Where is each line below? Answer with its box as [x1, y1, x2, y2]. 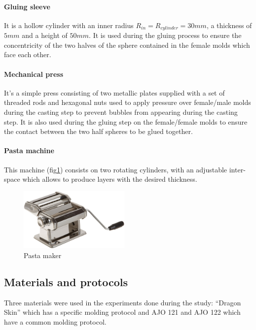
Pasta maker [24, 250, 62, 261]
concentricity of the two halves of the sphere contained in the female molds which [4, 39, 250, 50]
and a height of [22, 30, 68, 40]
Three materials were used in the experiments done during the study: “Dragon [4, 297, 241, 307]
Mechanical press [4, 68, 64, 79]
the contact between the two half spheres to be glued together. [4, 126, 193, 136]
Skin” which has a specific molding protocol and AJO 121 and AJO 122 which [4, 307, 241, 317]
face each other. [4, 49, 51, 60]
